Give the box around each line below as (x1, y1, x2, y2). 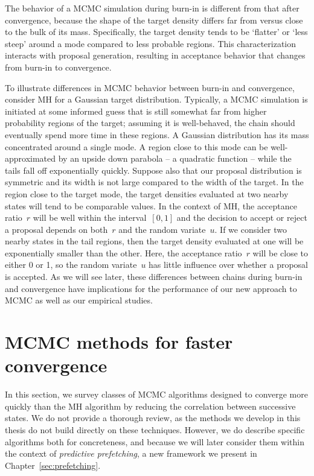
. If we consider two (214, 223, 287, 235)
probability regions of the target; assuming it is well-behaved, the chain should (5, 116, 295, 129)
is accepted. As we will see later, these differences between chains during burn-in (5, 270, 303, 283)
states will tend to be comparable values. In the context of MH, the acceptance (5, 199, 297, 212)
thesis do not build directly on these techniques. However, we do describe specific (5, 423, 305, 436)
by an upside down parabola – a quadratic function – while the (58, 152, 292, 165)
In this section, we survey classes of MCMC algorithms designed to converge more (5, 388, 308, 401)
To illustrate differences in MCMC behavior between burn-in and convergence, (5, 81, 295, 94)
